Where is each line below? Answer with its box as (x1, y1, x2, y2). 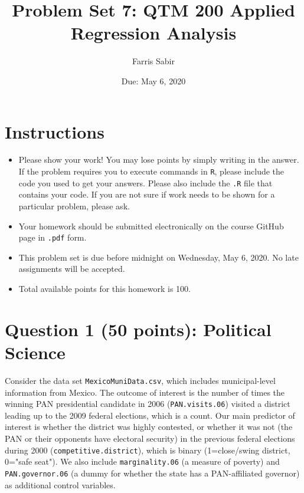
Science (5, 340, 66, 364)
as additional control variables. (5, 478, 116, 491)
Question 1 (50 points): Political (5, 317, 272, 341)
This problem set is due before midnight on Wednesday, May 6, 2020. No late (18, 251, 299, 263)
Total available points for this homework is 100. (18, 282, 191, 294)
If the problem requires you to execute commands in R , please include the (18, 165, 285, 178)
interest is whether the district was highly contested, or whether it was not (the (5, 420, 293, 433)
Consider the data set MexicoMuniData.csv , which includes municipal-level (5, 374, 276, 386)
